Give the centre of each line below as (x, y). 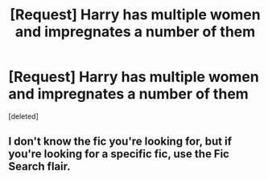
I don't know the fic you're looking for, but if (120, 142)
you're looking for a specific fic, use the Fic (119, 154)
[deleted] (23, 116)
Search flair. (39, 167)
